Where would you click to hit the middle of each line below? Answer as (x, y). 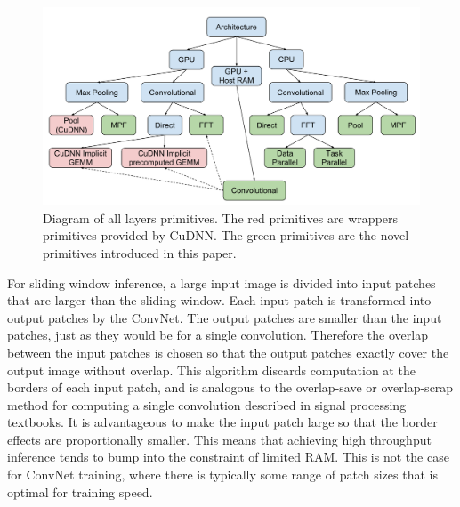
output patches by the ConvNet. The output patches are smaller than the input (225, 317)
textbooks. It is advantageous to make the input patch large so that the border (222, 422)
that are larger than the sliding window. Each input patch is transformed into (219, 300)
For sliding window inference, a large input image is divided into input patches (222, 282)
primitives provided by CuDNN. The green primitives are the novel (226, 235)
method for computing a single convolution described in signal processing (207, 404)
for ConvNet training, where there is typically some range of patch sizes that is (222, 475)
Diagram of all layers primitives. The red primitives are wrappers (221, 217)
